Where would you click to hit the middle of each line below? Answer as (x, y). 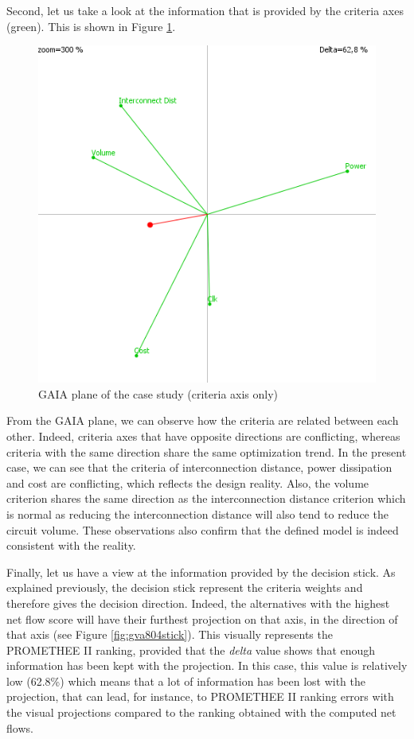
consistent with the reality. (71, 545)
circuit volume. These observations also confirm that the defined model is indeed (203, 529)
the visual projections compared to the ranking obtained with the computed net (201, 712)
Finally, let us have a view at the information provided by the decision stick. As (201, 572)
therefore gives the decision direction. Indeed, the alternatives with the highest (198, 603)
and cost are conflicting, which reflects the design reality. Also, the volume (188, 482)
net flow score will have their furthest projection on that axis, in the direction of (202, 618)
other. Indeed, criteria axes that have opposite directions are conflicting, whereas (203, 436)
